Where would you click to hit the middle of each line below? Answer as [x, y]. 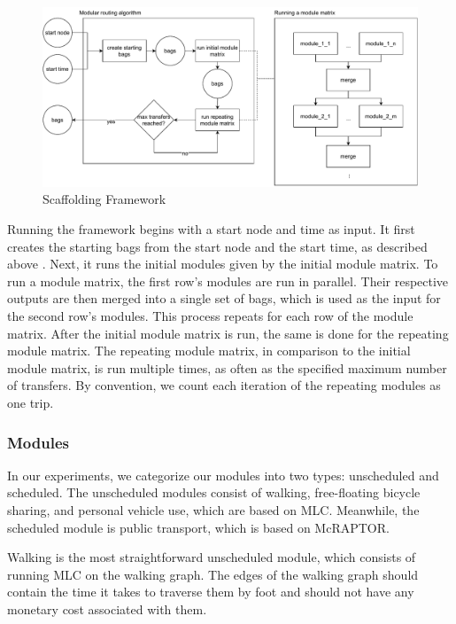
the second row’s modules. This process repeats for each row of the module [210, 316]
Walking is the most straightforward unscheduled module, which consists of [212, 557]
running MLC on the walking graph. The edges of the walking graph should [213, 574]
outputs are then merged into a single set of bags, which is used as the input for [224, 298]
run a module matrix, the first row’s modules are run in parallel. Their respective [228, 281]
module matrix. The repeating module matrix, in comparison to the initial [209, 351]
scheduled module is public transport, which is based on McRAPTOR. [198, 527]
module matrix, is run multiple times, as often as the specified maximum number [227, 367]
